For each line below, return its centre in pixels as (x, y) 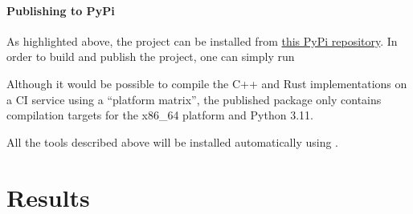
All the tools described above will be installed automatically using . (172, 141)
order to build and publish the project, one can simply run (151, 57)
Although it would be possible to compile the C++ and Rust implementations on (207, 83)
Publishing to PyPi (61, 10)
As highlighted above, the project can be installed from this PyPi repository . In (202, 40)
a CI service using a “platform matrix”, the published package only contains (194, 99)
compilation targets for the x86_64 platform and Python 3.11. (160, 115)
